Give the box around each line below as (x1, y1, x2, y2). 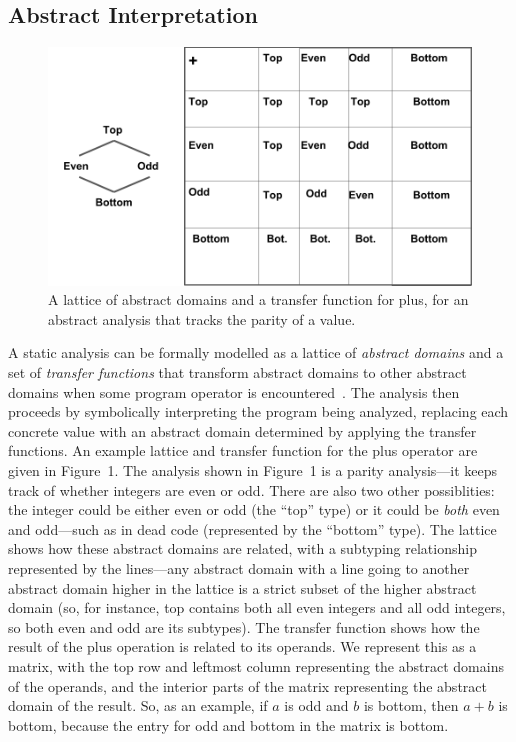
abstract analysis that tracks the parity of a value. (48, 308, 356, 329)
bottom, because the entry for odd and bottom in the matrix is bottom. (8, 714, 449, 735)
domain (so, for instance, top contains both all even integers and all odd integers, (8, 597, 506, 618)
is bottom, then (363, 695, 459, 716)
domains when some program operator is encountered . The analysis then (8, 381, 460, 402)
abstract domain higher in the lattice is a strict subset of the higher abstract (8, 577, 477, 598)
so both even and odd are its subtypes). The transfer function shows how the (8, 616, 480, 637)
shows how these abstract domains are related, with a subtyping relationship (8, 538, 477, 559)
